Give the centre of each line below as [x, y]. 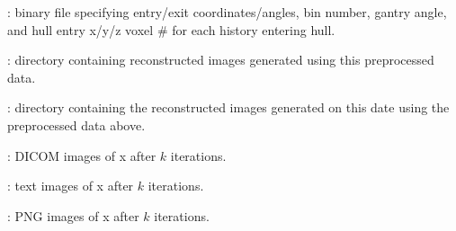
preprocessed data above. [76, 124]
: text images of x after [71, 186]
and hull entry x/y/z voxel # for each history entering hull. [171, 29]
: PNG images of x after [73, 215]
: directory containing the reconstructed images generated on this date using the [228, 107]
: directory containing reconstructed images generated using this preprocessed [221, 60]
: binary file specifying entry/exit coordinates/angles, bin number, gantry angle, [227, 12]
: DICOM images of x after [82, 155]
